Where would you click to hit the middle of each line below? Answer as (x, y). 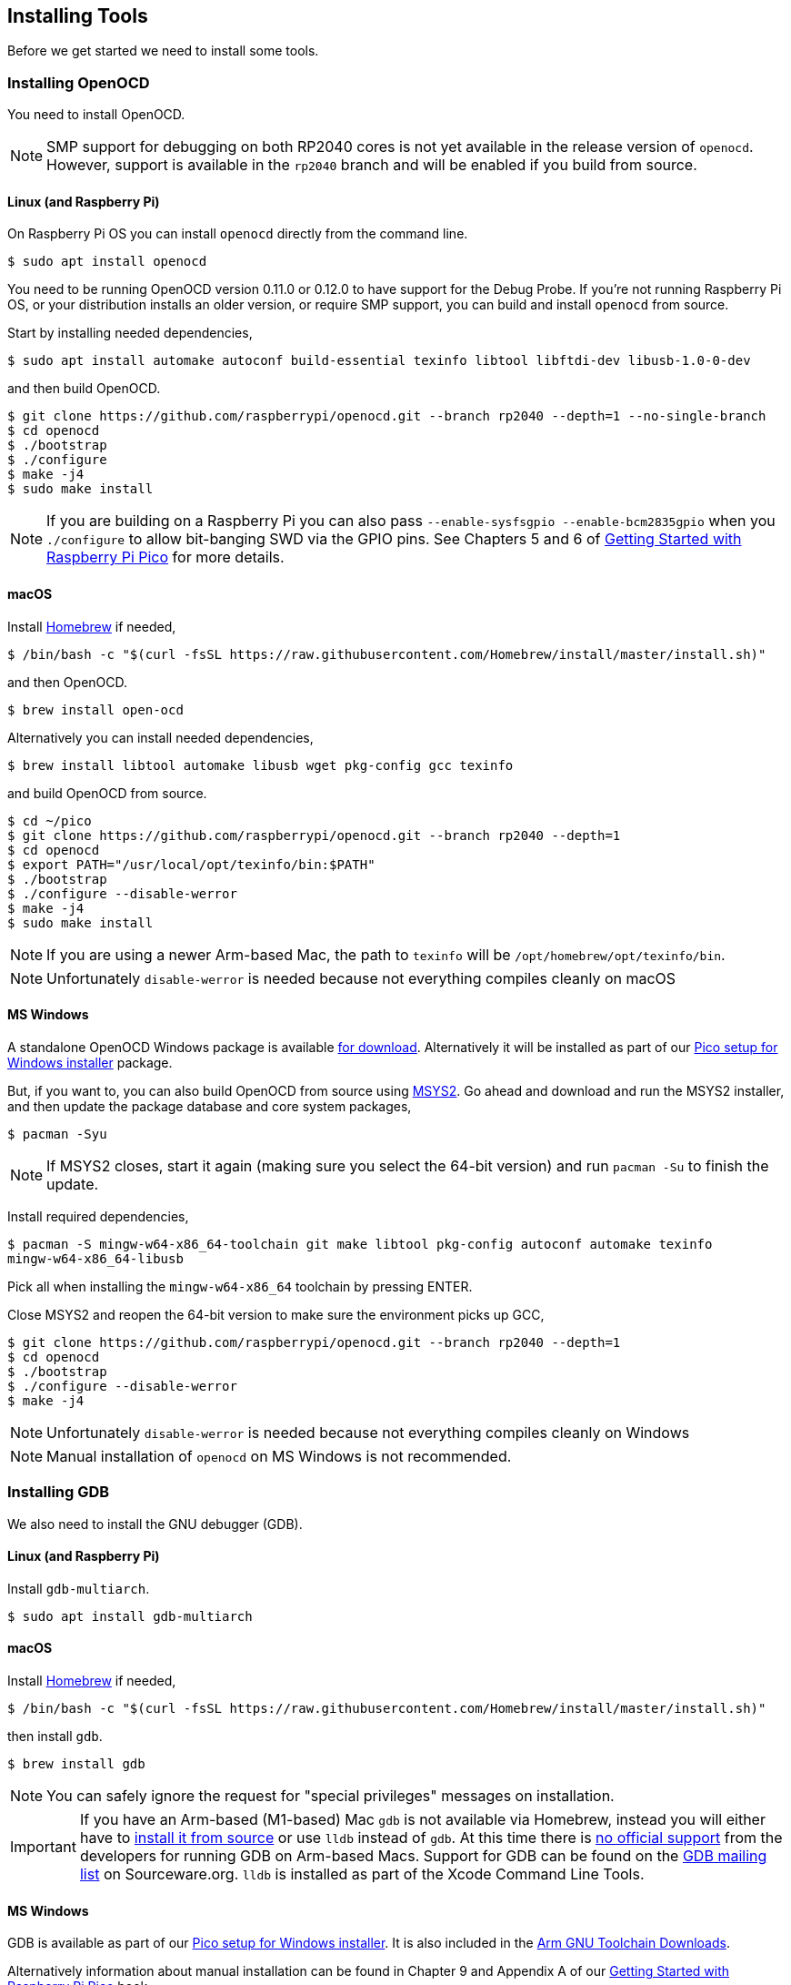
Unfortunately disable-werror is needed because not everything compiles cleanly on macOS (361, 978)
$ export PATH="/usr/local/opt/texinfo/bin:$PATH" (191, 864)
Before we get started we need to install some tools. (163, 51)
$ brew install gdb (76, 1764)
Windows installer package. (90, 1062)
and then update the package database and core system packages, (210, 1106)
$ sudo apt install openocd (107, 262)
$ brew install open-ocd (95, 709)
